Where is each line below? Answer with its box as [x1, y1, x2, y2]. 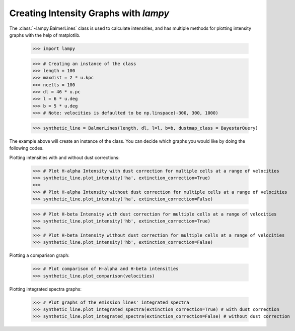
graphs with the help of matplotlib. [9, 32, 81, 38]
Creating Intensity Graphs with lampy [9, 8, 170, 19]
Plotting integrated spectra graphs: [9, 286, 82, 292]
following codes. [9, 145, 44, 151]
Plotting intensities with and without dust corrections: [9, 154, 120, 160]
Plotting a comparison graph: [9, 252, 70, 258]
